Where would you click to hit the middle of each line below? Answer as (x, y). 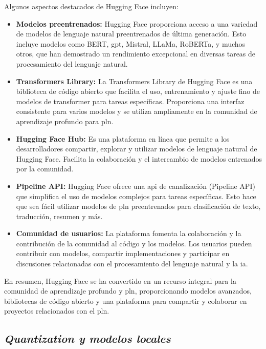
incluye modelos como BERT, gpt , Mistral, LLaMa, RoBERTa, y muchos (131, 43)
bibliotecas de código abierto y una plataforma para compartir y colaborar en (126, 300)
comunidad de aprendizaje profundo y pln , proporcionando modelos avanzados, (128, 291)
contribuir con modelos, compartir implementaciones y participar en (123, 253)
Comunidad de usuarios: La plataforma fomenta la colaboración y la (129, 233)
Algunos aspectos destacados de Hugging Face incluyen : (91, 6)
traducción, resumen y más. (59, 216)
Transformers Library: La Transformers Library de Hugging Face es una (134, 81)
